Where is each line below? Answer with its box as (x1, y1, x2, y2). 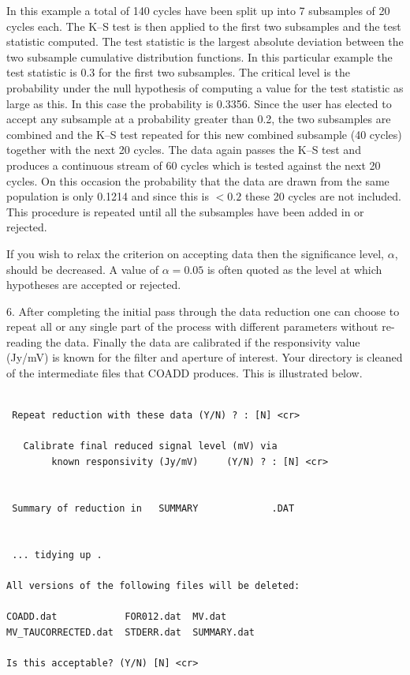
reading (6, 333, 43, 350)
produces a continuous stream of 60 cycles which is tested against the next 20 (6, 156, 381, 173)
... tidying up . (12, 549, 102, 561)
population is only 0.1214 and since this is (6, 188, 209, 204)
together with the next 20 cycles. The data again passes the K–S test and (6, 141, 361, 158)
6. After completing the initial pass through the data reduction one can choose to (6, 302, 400, 319)
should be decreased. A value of (6, 261, 159, 277)
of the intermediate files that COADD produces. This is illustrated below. (6, 365, 363, 381)
